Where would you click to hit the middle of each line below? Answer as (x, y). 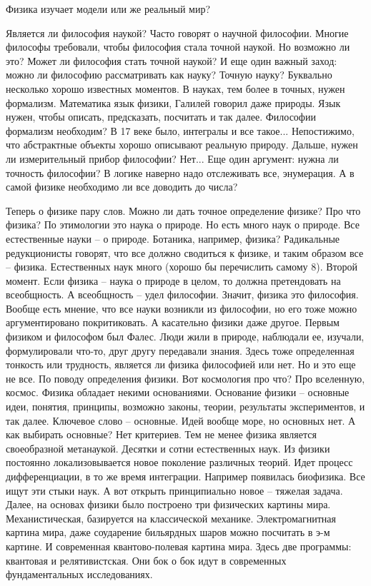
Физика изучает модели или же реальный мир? (108, 9)
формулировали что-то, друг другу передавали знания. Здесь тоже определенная (180, 350)
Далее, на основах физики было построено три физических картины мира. (168, 504)
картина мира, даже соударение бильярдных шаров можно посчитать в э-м (168, 532)
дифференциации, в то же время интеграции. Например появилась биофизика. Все (185, 476)
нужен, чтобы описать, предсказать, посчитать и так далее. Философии (161, 117)
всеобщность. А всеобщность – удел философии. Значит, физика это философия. (182, 294)
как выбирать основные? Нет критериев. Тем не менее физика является (161, 434)
